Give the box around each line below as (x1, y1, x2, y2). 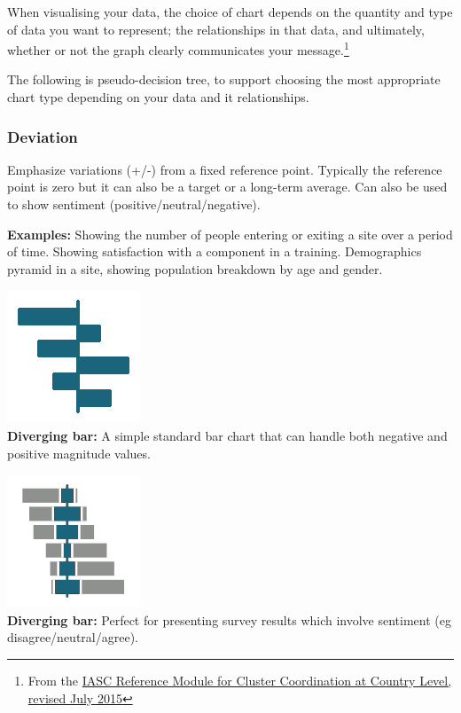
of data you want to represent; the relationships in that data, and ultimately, (7, 20, 425, 38)
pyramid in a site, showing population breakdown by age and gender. (7, 259, 383, 278)
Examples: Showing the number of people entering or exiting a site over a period (7, 224, 453, 243)
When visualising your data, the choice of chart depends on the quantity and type (7, 3, 453, 20)
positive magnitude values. (7, 443, 151, 462)
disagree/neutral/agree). (7, 628, 138, 646)
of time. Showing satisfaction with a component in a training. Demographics (7, 242, 422, 261)
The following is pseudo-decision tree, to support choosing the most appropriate (7, 70, 441, 89)
